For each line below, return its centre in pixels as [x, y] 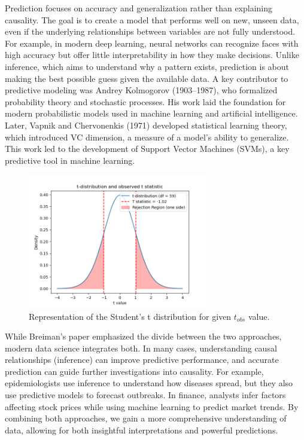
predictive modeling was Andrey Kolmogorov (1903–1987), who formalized [141, 90]
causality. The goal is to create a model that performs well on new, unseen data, [152, 19]
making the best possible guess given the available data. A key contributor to [147, 78]
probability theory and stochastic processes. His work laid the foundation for [145, 101]
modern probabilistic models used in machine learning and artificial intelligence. [151, 113]
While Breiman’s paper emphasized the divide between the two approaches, [143, 336]
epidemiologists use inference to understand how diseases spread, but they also [149, 383]
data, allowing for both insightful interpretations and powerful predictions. [142, 430]
